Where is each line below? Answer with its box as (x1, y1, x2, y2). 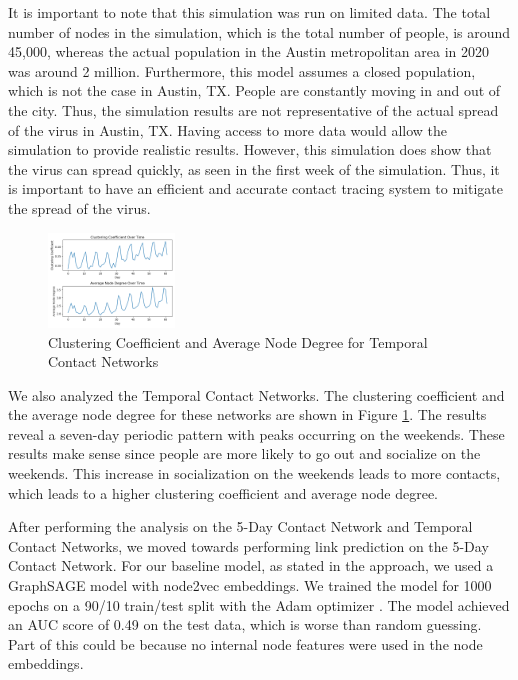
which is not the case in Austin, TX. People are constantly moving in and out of (8, 80, 501, 101)
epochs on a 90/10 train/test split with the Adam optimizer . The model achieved (8, 594, 510, 615)
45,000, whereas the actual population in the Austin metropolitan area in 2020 (8, 41, 489, 62)
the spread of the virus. (8, 197, 151, 218)
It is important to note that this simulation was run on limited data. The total (8, 2, 491, 22)
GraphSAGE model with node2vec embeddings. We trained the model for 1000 (8, 575, 492, 596)
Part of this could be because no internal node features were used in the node (8, 633, 483, 654)
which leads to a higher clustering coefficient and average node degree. (8, 482, 438, 503)
